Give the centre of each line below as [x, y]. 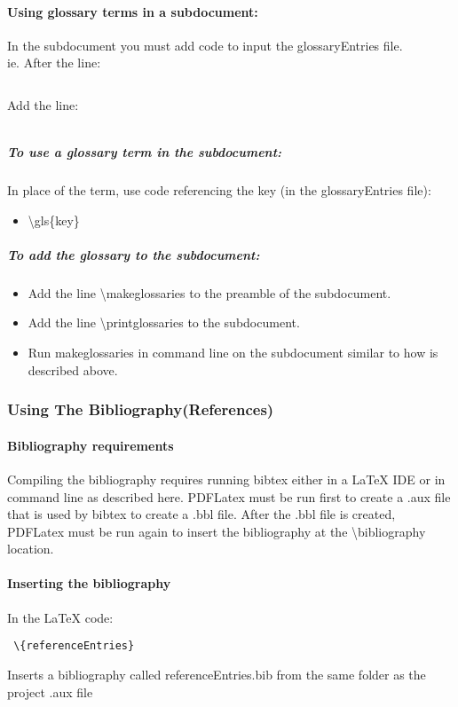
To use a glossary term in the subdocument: [145, 152]
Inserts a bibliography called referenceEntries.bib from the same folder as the [217, 674]
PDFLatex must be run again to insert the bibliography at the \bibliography [217, 531]
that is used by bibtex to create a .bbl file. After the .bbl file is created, [201, 514]
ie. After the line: [54, 63]
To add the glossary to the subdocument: [134, 254]
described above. [73, 369]
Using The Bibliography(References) [141, 409]
